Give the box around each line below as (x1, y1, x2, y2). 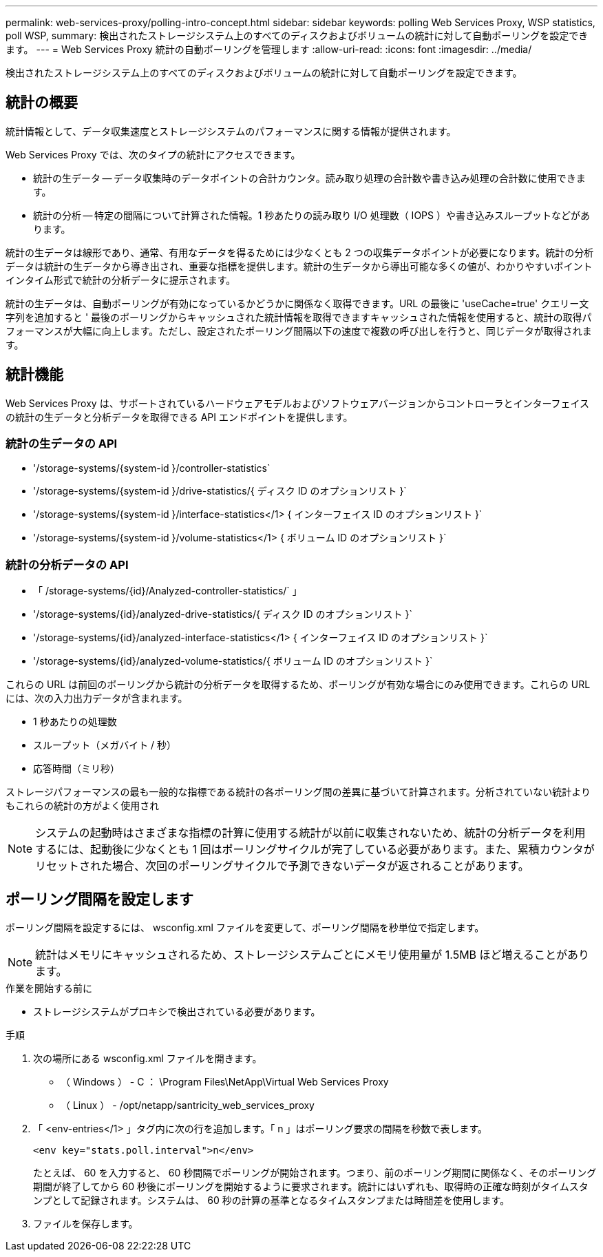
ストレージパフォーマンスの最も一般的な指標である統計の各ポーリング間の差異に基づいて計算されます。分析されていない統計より (6, 786, 591, 798)
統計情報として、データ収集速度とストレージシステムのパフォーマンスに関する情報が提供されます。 (6, 125, 456, 137)
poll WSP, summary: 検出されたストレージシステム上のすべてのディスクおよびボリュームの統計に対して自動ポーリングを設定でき (6, 30, 589, 41)
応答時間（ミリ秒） (33, 762, 120, 775)
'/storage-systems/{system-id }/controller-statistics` (33, 462, 271, 475)
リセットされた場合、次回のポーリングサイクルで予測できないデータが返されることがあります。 (35, 859, 529, 873)
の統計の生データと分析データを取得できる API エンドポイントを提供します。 (6, 411, 353, 423)
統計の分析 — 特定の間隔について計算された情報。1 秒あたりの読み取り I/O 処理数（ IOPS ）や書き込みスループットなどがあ (33, 209, 591, 221)
